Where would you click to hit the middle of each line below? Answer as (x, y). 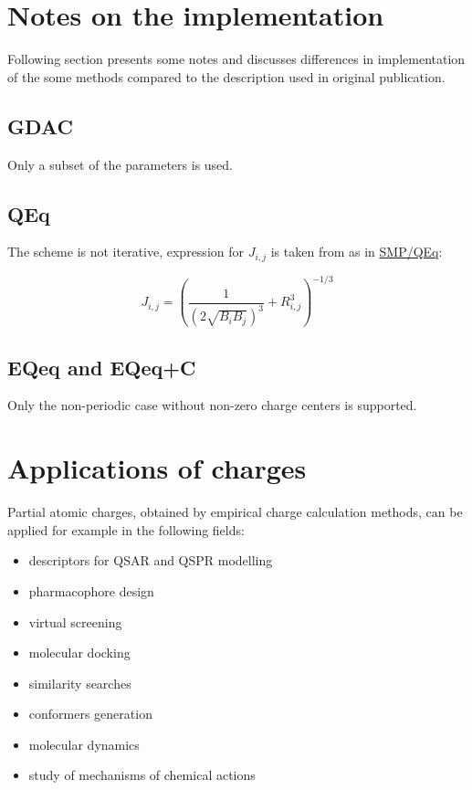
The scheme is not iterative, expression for (126, 252)
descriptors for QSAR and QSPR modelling (151, 560)
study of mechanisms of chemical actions (142, 775)
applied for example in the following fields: (126, 529)
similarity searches (80, 683)
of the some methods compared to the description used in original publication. (226, 76)
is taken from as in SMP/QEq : (357, 252)
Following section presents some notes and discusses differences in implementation (236, 59)
